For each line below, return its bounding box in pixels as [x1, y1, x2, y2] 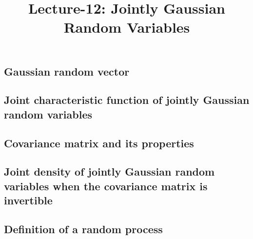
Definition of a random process [4, 221, 163, 236]
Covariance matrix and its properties [4, 135, 194, 150]
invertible [4, 193, 53, 208]
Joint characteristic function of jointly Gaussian [4, 92, 250, 107]
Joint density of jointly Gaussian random [4, 164, 215, 179]
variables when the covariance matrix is [4, 178, 208, 193]
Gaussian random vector [4, 63, 130, 79]
